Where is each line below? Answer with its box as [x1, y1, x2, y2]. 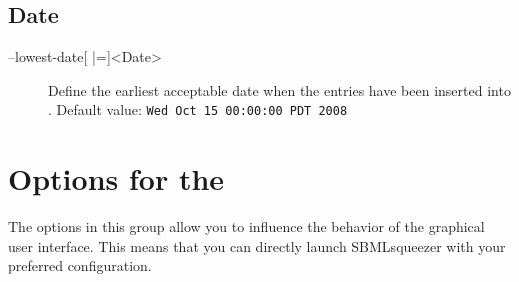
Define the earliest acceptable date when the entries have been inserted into [48, 79, 511, 100]
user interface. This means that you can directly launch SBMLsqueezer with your [8, 235, 506, 256]
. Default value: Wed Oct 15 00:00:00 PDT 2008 [48, 99, 348, 120]
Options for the [8, 158, 225, 199]
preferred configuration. [8, 255, 152, 276]
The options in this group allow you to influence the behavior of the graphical [8, 216, 485, 237]
